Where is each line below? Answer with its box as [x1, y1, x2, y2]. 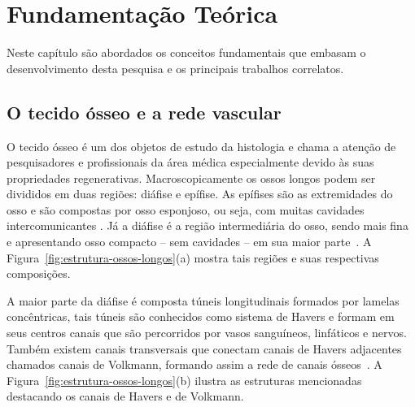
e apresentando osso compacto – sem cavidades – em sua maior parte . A [7, 233, 372, 250]
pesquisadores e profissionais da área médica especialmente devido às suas [7, 154, 374, 171]
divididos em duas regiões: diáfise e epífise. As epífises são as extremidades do [7, 185, 393, 202]
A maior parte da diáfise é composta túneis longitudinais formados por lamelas [7, 292, 400, 309]
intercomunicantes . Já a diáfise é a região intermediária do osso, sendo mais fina [7, 217, 408, 234]
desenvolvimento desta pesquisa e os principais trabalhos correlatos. [7, 59, 344, 76]
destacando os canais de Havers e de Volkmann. [7, 388, 244, 405]
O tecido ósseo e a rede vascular [7, 99, 282, 124]
